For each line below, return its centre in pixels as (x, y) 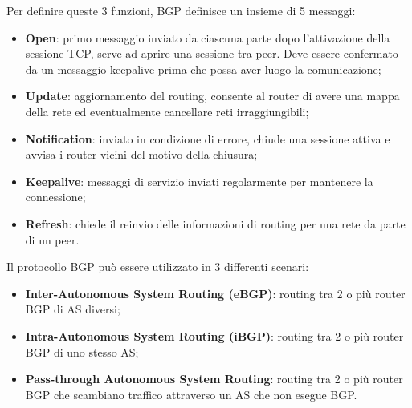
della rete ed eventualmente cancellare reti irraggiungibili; (167, 111)
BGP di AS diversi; (73, 309)
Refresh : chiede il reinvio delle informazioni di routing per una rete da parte (215, 223)
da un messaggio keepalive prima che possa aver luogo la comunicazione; (203, 69)
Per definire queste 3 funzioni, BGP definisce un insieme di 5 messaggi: (181, 10)
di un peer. (52, 239)
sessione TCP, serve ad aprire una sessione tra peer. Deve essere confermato (212, 53)
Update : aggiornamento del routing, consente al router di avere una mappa (212, 96)
